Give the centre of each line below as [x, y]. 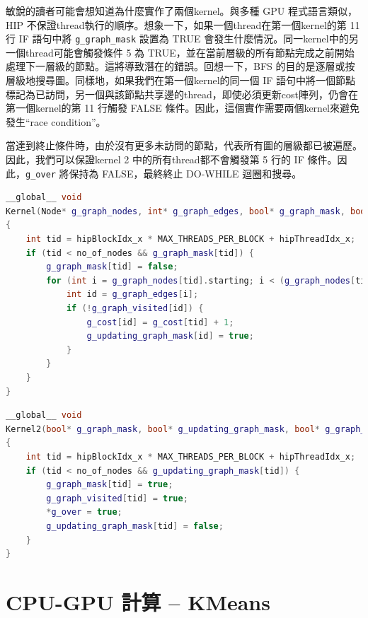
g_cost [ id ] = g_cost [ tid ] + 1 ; [160, 322]
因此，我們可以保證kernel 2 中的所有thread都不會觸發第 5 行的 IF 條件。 [172, 159]
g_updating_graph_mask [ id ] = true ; [170, 336]
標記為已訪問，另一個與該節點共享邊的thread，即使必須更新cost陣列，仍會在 [182, 94]
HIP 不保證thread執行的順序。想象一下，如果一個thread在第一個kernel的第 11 [183, 24]
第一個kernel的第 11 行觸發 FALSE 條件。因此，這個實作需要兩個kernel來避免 [183, 108]
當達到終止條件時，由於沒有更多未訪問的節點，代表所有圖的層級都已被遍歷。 [184, 145]
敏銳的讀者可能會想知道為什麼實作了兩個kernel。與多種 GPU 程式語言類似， [182, 11]
